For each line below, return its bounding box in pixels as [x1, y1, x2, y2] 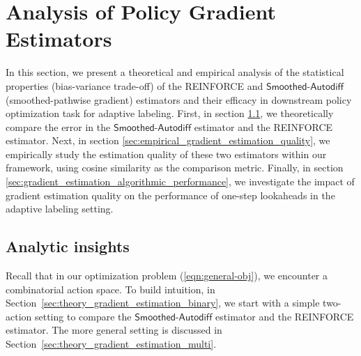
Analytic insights [6, 235, 130, 257]
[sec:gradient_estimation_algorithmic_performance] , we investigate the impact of [6, 174, 355, 189]
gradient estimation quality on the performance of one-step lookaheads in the [6, 187, 335, 202]
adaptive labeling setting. [6, 201, 114, 216]
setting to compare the [34, 309, 132, 323]
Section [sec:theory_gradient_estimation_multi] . [6, 336, 217, 351]
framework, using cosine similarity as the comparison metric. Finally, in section [6, 160, 344, 175]
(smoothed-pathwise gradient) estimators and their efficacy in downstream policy [6, 92, 352, 107]
